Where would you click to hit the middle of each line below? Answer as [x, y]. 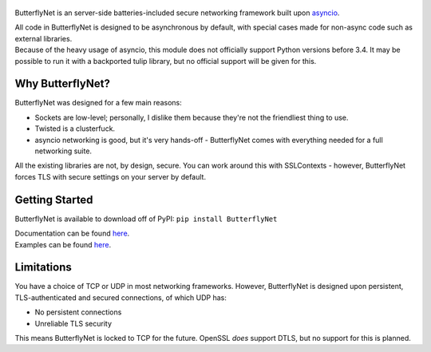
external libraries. [43, 38]
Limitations [43, 267]
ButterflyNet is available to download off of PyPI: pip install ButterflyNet [146, 219]
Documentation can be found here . [72, 233]
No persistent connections [78, 312]
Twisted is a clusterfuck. [75, 129]
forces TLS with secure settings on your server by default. [111, 176]
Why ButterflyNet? [63, 84]
